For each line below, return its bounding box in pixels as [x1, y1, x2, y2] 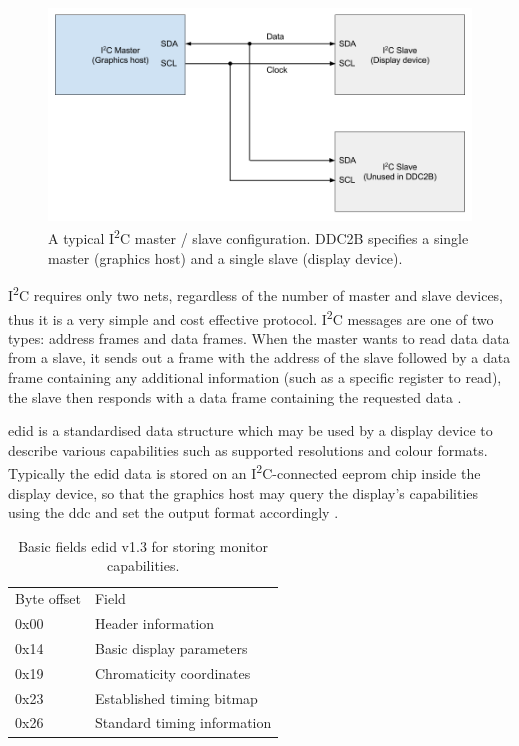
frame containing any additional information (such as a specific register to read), [8, 367, 502, 387]
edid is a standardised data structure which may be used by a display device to [8, 420, 493, 441]
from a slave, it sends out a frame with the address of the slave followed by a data [8, 347, 511, 368]
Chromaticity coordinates [94, 662, 251, 683]
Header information [94, 613, 215, 634]
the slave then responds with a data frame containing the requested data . [8, 386, 462, 407]
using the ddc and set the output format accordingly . [8, 502, 339, 523]
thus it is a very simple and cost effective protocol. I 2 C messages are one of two [8, 305, 494, 329]
